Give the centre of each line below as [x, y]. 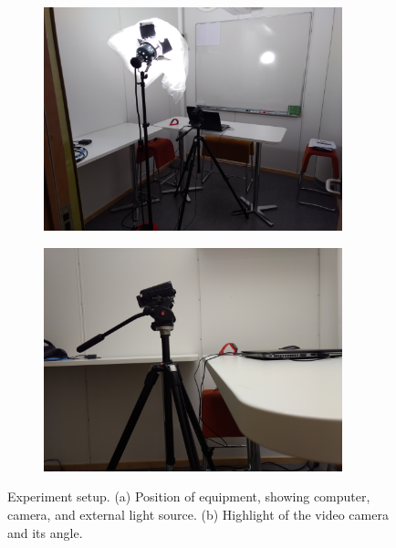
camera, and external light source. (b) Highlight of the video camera [198, 514]
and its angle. [45, 532]
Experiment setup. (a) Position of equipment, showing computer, [189, 496]
